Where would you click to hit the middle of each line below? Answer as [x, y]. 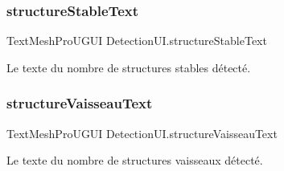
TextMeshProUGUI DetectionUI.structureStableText [137, 41]
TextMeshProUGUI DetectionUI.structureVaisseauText [142, 133]
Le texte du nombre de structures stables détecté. [129, 67]
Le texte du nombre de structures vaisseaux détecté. [135, 160]
